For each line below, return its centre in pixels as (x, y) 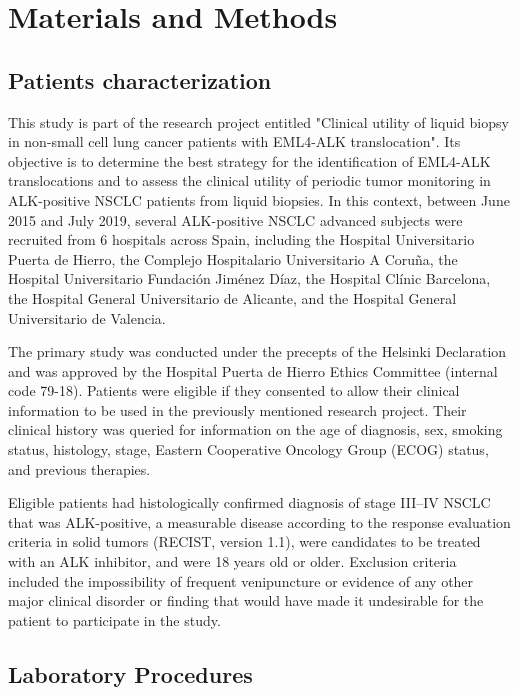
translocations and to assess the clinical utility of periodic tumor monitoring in (249, 180)
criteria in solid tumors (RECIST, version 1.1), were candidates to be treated (244, 541)
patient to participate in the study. (114, 619)
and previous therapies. (79, 468)
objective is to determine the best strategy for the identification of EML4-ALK (249, 160)
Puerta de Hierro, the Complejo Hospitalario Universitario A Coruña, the (233, 258)
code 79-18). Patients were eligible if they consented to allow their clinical (234, 390)
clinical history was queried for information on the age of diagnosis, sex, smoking (255, 429)
